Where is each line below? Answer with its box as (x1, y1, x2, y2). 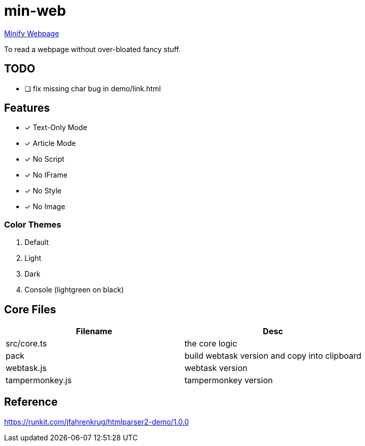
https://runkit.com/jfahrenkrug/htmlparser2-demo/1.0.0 (4, 417, 189, 426)
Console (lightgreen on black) (24, 285, 124, 294)
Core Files (4, 303, 56, 316)
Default (24, 238, 49, 247)
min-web (4, 2, 66, 19)
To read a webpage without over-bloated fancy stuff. (4, 44, 181, 54)
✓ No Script (24, 155, 65, 164)
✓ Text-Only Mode (24, 123, 87, 132)
